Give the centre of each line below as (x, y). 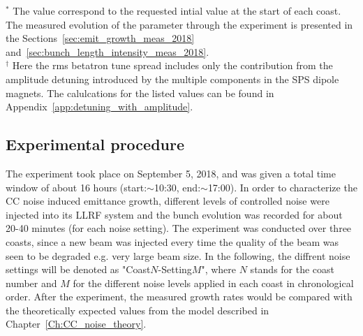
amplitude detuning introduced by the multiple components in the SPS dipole (172, 79)
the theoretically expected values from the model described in (138, 310)
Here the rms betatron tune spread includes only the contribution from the (172, 65)
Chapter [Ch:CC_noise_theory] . (76, 324)
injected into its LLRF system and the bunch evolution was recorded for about (174, 214)
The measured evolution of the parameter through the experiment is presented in (179, 24)
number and (31, 283)
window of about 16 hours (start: (76, 187)
